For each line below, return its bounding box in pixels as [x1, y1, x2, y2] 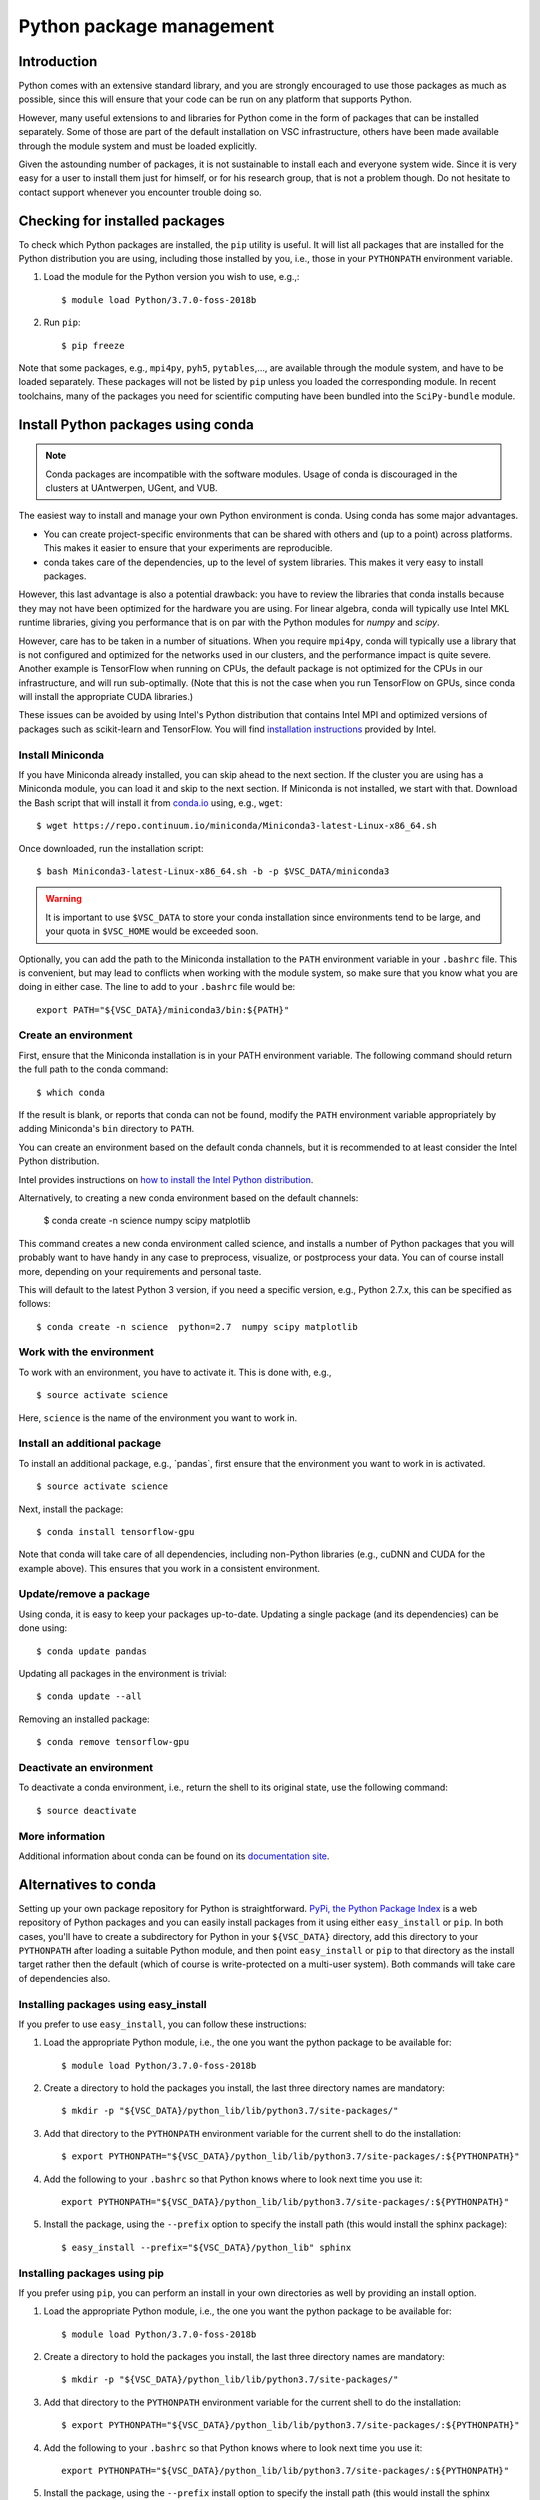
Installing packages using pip [18, 2266, 165, 2280]
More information [18, 1829, 105, 1843]
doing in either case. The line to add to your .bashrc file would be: [18, 981, 296, 993]
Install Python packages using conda [18, 416, 254, 433]
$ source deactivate [36, 1805, 137, 1816]
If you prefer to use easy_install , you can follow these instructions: [18, 2018, 307, 2030]
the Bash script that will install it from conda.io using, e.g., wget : [18, 796, 283, 809]
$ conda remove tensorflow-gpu [36, 1736, 190, 1748]
